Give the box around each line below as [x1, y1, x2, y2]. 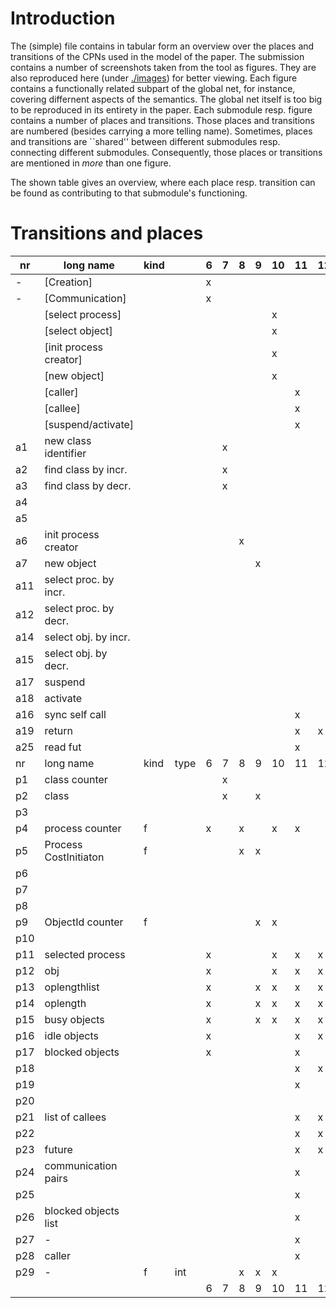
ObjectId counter [44, 915, 124, 929]
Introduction [10, 7, 116, 30]
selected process [44, 947, 126, 961]
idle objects [44, 1028, 99, 1042]
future [44, 1142, 73, 1156]
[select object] [44, 323, 113, 337]
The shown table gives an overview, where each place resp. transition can [10, 176, 316, 188]
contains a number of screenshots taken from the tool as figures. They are [10, 61, 317, 73]
